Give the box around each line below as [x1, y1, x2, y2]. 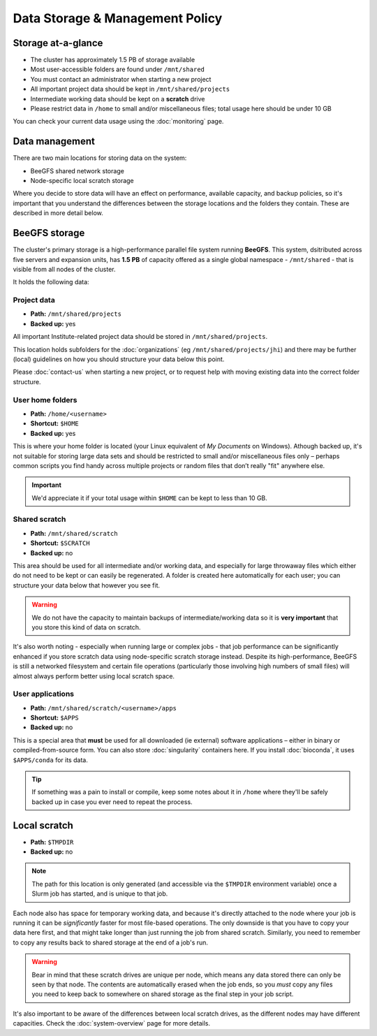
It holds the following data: [13, 278, 90, 286]
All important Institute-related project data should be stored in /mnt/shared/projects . [13, 333, 268, 341]
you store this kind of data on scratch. [31, 622, 141, 632]
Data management [13, 136, 96, 147]
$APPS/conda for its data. [13, 755, 89, 764]
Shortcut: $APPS [30, 713, 80, 722]
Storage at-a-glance [13, 37, 103, 49]
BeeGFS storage [13, 227, 85, 239]
